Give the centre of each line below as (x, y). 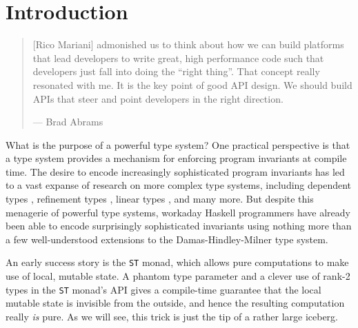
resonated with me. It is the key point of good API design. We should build (192, 84)
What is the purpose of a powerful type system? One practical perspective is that (178, 144)
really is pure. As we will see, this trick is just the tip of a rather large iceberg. (172, 316)
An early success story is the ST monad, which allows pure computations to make (177, 262)
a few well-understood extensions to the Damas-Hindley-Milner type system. (167, 239)
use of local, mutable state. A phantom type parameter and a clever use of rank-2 (178, 276)
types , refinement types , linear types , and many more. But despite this (160, 199)
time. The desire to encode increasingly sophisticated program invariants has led (175, 171)
